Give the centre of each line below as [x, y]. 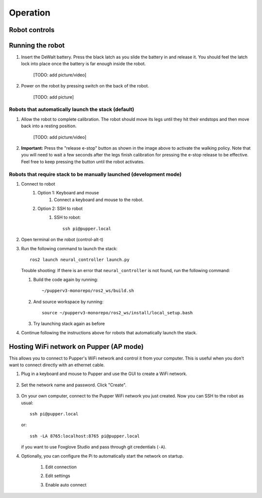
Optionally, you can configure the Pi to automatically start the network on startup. [102, 456]
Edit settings [58, 476]
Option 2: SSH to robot [60, 208]
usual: [27, 403]
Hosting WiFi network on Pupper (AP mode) [76, 347]
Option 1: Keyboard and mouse [68, 193]
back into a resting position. [49, 126]
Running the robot [37, 45]
